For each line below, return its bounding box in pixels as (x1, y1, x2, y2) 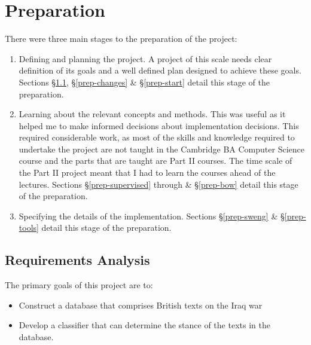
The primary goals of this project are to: (5, 279, 153, 291)
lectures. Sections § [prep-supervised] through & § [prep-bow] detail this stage (19, 178, 298, 190)
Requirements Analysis (5, 251, 150, 269)
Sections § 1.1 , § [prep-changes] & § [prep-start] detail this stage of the (19, 75, 270, 88)
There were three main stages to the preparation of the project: (5, 32, 237, 45)
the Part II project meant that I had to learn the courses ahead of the (19, 166, 276, 179)
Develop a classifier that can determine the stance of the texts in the (19, 319, 270, 331)
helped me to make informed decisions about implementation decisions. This (19, 119, 299, 132)
